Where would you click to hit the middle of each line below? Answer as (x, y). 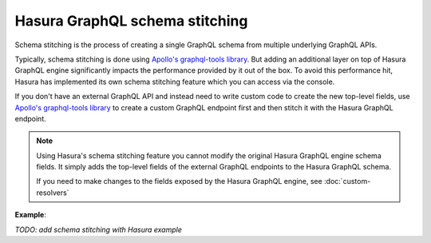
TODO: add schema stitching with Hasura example (99, 229)
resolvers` (53, 193)
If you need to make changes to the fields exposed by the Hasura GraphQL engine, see (179, 181)
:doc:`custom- (347, 181)
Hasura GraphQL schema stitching (131, 21)
